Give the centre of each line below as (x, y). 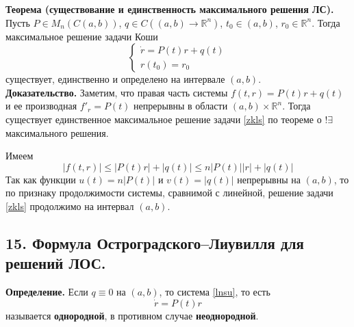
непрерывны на (269, 179)
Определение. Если (47, 292)
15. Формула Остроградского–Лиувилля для (155, 243)
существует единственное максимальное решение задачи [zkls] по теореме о (164, 119)
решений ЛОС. (56, 263)
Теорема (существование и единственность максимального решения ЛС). (170, 9)
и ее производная (41, 106)
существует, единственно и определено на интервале (115, 79)
